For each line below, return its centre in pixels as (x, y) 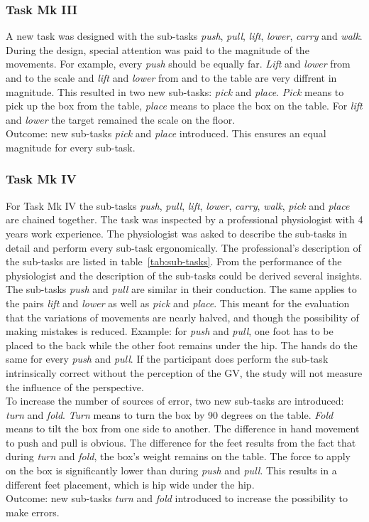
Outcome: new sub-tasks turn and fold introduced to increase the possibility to (177, 498)
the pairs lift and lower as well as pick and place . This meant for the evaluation (178, 303)
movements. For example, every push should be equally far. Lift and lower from (178, 64)
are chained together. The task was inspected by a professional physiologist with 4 (184, 219)
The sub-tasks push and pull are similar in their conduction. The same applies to (181, 289)
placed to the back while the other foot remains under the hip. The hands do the (182, 345)
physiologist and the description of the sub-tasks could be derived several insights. (184, 275)
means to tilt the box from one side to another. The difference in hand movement (183, 428)
